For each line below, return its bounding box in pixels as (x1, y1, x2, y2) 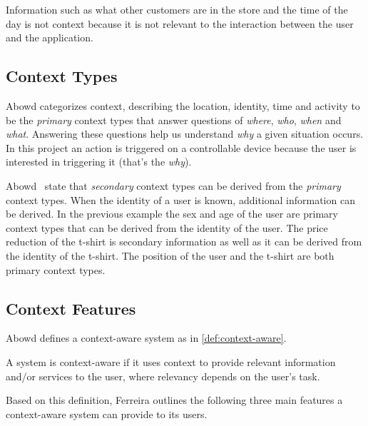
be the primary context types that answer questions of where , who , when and (6, 112, 342, 127)
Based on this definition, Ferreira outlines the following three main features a (6, 392, 343, 407)
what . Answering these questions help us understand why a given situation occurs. (6, 126, 364, 141)
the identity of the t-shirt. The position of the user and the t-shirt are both (6, 248, 334, 263)
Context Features (6, 297, 136, 319)
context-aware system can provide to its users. (6, 406, 208, 421)
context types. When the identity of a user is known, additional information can (6, 192, 355, 207)
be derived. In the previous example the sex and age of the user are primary (6, 206, 338, 221)
